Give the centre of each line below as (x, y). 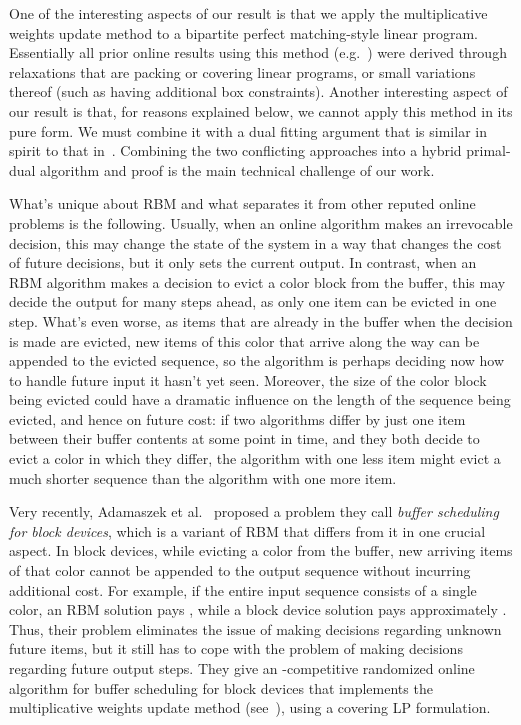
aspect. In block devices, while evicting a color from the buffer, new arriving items (261, 550)
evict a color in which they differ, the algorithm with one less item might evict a (255, 458)
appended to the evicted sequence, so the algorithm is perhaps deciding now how (257, 360)
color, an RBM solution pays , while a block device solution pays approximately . (258, 609)
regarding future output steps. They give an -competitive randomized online (242, 668)
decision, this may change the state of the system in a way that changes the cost (255, 242)
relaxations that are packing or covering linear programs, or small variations (242, 71)
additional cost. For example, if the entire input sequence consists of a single (243, 589)
